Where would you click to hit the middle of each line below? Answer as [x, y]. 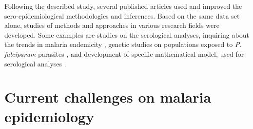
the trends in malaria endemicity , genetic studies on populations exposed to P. [123, 44]
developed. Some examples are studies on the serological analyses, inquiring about [127, 34]
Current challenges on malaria [108, 97]
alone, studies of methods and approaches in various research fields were [112, 25]
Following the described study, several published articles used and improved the [123, 6]
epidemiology [49, 116]
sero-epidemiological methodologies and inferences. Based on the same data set [122, 15]
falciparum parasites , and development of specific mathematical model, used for [124, 54]
